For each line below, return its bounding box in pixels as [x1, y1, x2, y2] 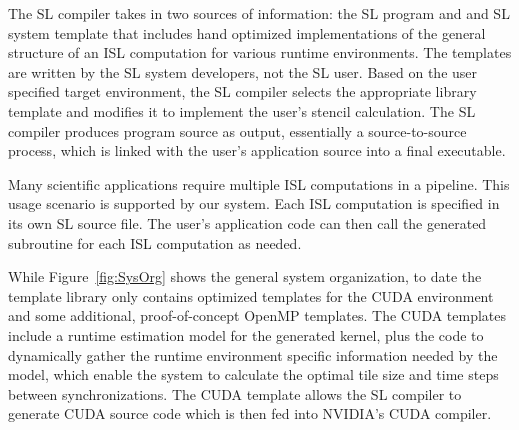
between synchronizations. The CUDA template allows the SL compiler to [8, 383, 462, 404]
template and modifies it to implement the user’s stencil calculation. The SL [8, 100, 476, 121]
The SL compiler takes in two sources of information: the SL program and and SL [8, 3, 510, 23]
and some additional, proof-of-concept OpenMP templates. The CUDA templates [8, 305, 507, 326]
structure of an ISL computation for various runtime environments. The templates [8, 42, 512, 63]
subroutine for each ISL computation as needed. [8, 232, 302, 253]
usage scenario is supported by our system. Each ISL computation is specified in [8, 193, 500, 214]
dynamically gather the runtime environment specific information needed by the [8, 344, 498, 365]
